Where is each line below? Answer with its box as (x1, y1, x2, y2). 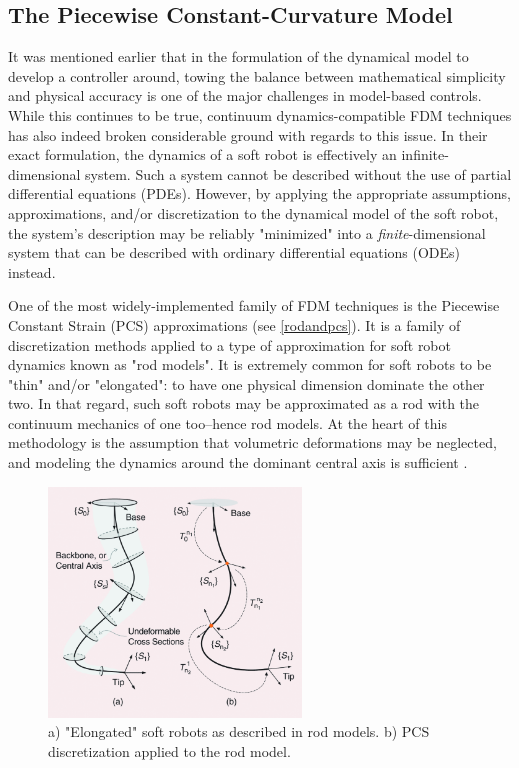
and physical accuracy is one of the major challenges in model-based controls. (8, 85, 482, 106)
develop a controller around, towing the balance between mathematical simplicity (8, 65, 506, 86)
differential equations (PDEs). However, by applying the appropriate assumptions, (8, 183, 511, 204)
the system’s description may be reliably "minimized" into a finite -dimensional (8, 222, 486, 243)
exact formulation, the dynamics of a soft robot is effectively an (8, 144, 397, 165)
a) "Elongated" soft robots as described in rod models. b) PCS (48, 721, 430, 742)
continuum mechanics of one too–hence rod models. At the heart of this (8, 412, 447, 433)
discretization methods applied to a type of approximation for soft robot (8, 334, 451, 355)
